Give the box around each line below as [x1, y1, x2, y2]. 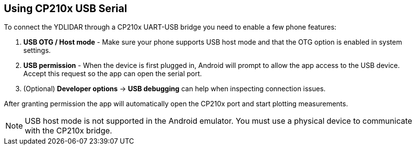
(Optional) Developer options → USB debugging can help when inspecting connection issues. [23, 84, 326, 93]
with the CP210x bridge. [25, 126, 112, 136]
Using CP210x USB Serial [4, 2, 127, 15]
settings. [23, 46, 51, 55]
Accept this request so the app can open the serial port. [23, 69, 202, 78]
